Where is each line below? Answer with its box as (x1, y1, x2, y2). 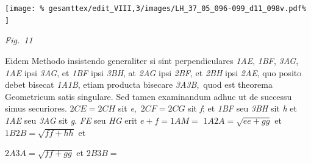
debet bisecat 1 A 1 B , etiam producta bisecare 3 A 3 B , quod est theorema (5, 78, 273, 91)
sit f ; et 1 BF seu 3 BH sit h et (188, 102, 297, 115)
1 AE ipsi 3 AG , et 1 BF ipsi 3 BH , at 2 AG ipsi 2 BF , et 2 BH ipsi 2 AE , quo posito (5, 66, 302, 79)
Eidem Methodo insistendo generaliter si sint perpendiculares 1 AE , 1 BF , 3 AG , (5, 54, 299, 66)
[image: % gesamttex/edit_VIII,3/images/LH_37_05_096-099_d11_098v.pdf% (5, 4, 306, 13)
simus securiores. (5, 102, 67, 115)
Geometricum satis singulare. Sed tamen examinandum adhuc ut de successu (5, 90, 292, 102)
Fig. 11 (5, 34, 33, 46)
